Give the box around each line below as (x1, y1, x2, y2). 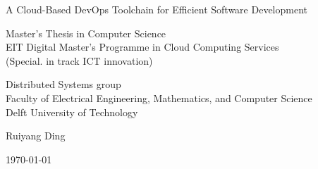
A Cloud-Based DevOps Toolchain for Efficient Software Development (6, 2, 307, 16)
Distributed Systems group (6, 77, 121, 92)
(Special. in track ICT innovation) (6, 53, 153, 68)
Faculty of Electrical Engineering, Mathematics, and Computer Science (6, 90, 312, 105)
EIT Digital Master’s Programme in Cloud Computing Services (6, 39, 279, 54)
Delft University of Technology (6, 104, 138, 119)
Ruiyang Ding (6, 128, 66, 143)
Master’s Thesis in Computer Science (6, 25, 166, 40)
